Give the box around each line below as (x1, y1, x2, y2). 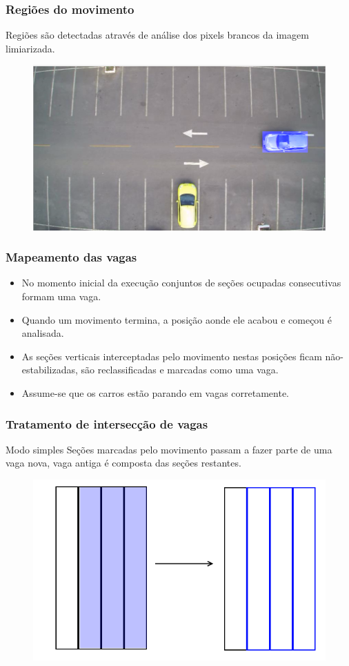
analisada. (21, 326, 64, 340)
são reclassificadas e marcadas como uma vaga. (81, 362, 279, 377)
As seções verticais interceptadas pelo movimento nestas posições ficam (21, 349, 322, 363)
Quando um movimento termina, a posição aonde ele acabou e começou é (21, 312, 332, 326)
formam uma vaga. (21, 289, 101, 304)
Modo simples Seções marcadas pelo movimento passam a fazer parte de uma (6, 442, 332, 456)
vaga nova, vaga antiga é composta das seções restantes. (6, 456, 241, 470)
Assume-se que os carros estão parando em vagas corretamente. (21, 386, 289, 400)
